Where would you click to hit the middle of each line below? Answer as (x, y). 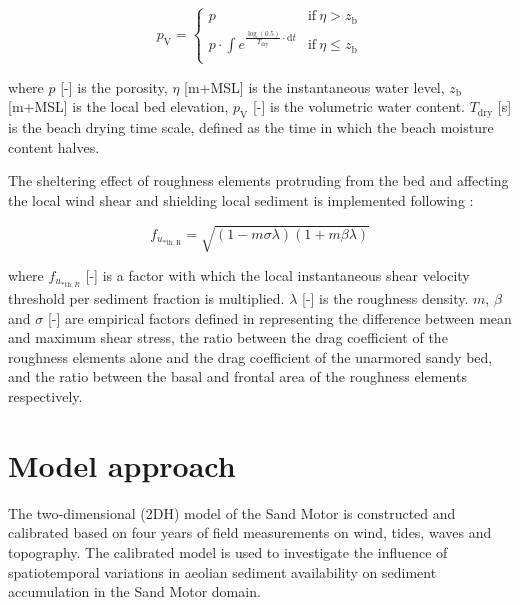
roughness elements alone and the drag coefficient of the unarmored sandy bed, (250, 356)
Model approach (122, 464)
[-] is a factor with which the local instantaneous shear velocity (277, 274)
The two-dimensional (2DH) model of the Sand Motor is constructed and (232, 512)
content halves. (54, 146)
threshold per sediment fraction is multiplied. (146, 298)
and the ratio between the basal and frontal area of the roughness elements (237, 376)
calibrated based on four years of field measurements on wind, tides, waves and (250, 532)
